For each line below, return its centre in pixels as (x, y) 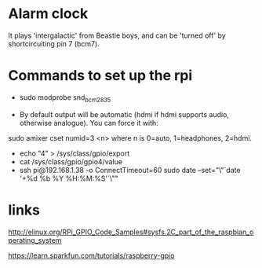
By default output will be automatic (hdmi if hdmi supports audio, (124, 114)
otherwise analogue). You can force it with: (89, 123)
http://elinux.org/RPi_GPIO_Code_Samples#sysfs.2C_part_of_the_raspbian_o (131, 232)
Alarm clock (48, 14)
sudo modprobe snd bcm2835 (65, 98)
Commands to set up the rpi (100, 76)
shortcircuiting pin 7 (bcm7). (54, 43)
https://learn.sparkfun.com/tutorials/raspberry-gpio (91, 255)
